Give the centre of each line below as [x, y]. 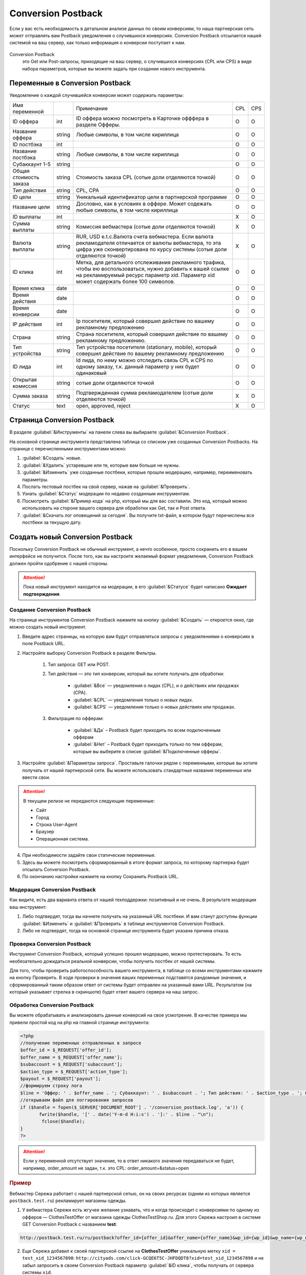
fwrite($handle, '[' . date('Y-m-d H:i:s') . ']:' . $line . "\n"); [126, 1114]
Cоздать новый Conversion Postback [71, 537]
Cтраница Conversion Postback [62, 420]
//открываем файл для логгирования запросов [77, 1100]
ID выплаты [27, 217]
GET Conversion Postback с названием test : [70, 1225]
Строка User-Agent [57, 824]
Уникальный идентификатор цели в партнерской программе [151, 197]
